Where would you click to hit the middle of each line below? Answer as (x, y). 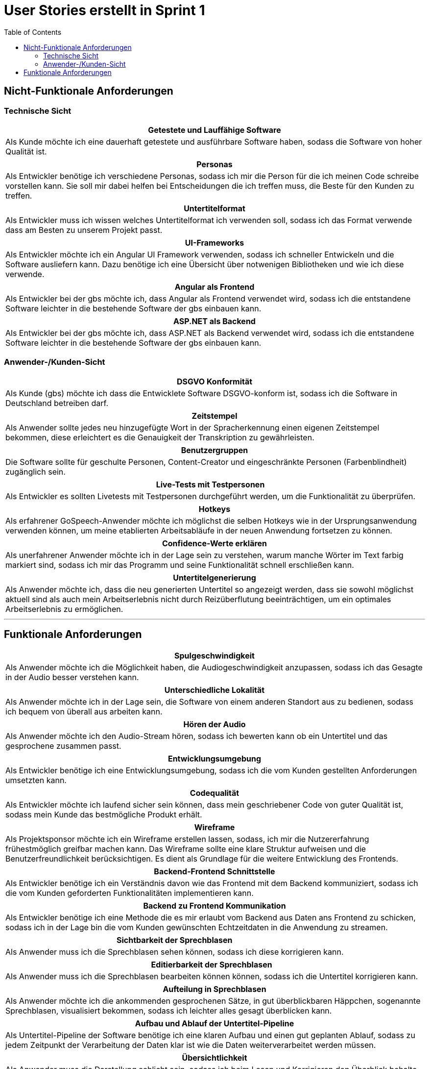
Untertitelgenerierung (214, 577)
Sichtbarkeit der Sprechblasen (175, 940)
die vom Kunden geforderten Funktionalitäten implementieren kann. (130, 893)
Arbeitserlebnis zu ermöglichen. (64, 609)
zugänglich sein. (36, 471)
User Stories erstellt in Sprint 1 (105, 10)
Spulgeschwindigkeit (214, 655)
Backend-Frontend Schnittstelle (214, 871)
